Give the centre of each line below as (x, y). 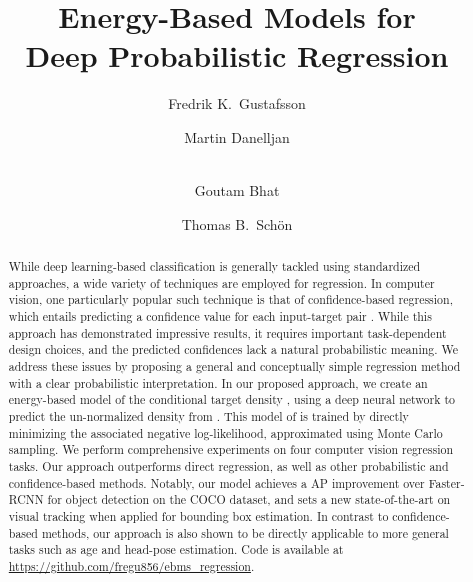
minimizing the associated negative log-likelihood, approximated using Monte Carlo (225, 432)
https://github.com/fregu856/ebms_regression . (131, 565)
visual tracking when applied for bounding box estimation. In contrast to (198, 515)
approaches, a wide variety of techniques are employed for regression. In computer (221, 282)
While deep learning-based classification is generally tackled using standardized (214, 266)
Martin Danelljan (237, 136)
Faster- (446, 482)
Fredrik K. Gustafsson (237, 103)
